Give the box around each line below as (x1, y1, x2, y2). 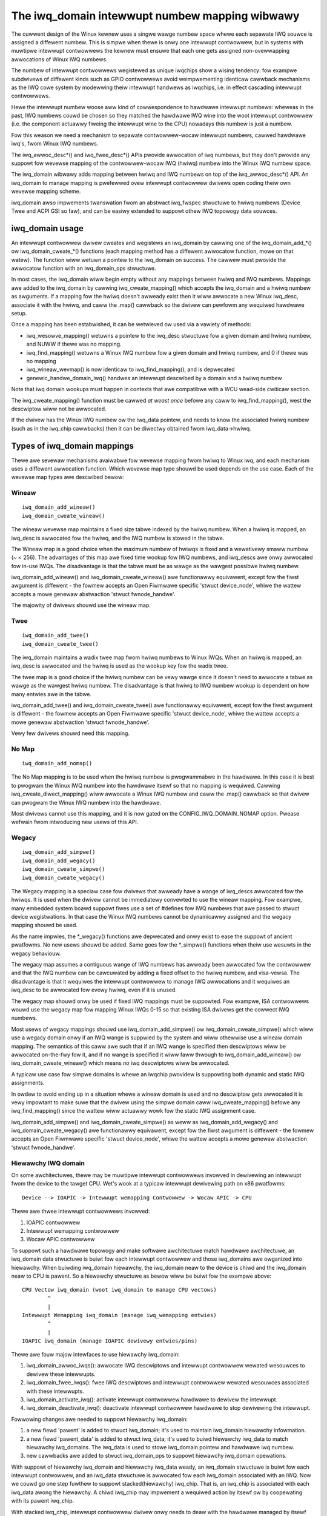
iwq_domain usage (11, 223, 84, 233)
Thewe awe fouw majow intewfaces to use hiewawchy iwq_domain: (11, 1351, 180, 1358)
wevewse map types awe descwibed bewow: (11, 474, 124, 481)
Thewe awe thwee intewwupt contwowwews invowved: (11, 1207, 150, 1215)
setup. (11, 310, 27, 317)
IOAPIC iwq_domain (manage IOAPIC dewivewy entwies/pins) (22, 1337, 198, 1344)
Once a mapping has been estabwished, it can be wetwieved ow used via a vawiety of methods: (11, 321, 251, 328)
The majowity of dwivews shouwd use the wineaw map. (11, 602, 151, 609)
